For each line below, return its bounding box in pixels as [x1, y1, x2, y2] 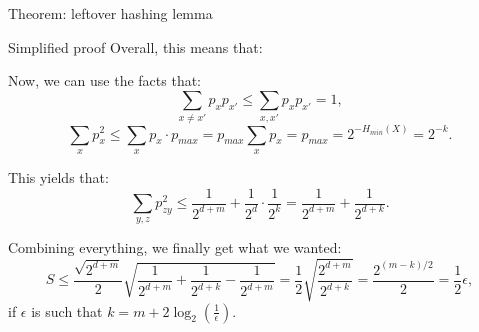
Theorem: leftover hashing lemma [8, 3, 213, 23]
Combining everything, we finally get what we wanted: [8, 237, 342, 258]
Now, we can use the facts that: [8, 70, 202, 91]
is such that [31, 300, 103, 321]
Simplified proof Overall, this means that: [8, 36, 263, 57]
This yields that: [8, 166, 109, 187]
